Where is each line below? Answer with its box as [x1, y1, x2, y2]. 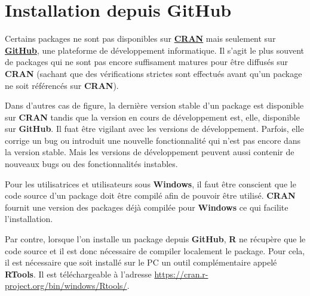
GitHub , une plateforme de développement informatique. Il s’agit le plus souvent [5, 44, 305, 56]
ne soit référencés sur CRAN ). [5, 79, 119, 91]
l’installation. [5, 212, 53, 225]
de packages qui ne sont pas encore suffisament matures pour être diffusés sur [5, 55, 288, 68]
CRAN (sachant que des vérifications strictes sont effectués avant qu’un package [5, 67, 302, 79]
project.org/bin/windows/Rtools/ [5, 279, 127, 292]
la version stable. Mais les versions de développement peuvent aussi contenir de [5, 146, 294, 158]
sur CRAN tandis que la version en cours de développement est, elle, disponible [5, 110, 300, 123]
